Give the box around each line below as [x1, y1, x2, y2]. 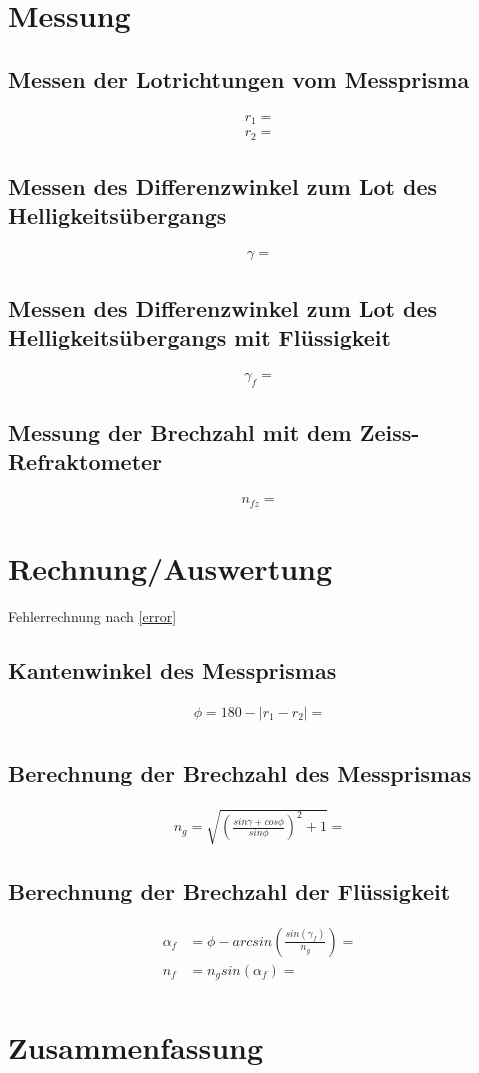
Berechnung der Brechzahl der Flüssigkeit [8, 875, 451, 906]
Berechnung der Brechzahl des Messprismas [8, 758, 472, 789]
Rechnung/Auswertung [8, 547, 333, 588]
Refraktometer [8, 446, 163, 477]
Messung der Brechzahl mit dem [8, 416, 352, 447]
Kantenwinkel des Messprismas [8, 654, 337, 685]
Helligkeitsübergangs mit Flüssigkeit [8, 321, 391, 352]
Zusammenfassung [8, 1027, 264, 1068]
